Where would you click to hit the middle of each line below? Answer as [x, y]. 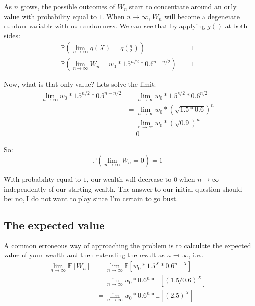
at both [236, 26]
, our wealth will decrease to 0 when [141, 179]
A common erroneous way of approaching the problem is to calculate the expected [127, 245]
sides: [12, 35]
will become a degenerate [202, 16]
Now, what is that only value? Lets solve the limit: [80, 84]
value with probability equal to [51, 16]
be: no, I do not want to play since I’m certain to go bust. [91, 198]
